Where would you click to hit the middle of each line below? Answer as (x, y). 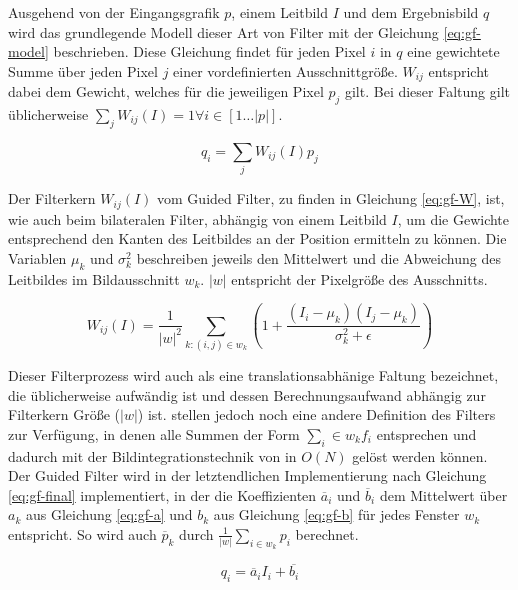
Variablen (37, 257)
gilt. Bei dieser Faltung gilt (427, 91)
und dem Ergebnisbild (411, 12)
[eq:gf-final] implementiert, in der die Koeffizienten (162, 494)
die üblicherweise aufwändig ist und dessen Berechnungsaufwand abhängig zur (247, 394)
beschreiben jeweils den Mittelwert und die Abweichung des (318, 257)
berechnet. (327, 533)
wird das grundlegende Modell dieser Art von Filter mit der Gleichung (223, 31)
